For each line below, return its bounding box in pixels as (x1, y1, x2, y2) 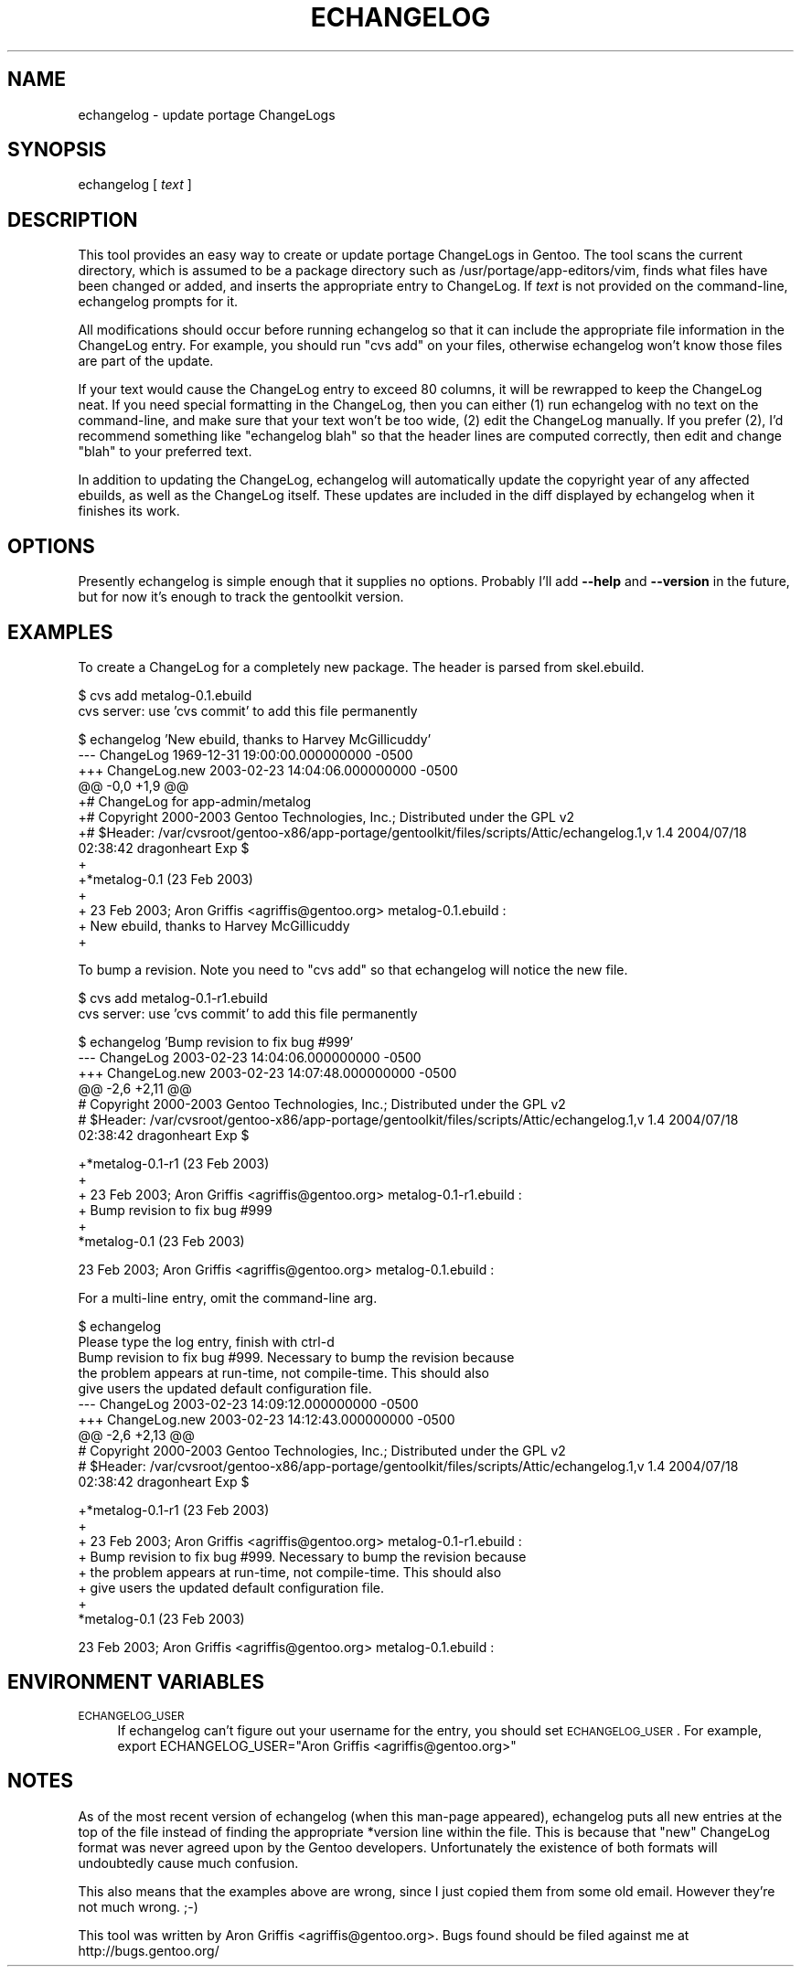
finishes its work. (78, 503, 180, 519)
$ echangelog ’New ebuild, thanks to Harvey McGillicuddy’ (78, 731, 432, 747)
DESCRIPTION (7, 208, 138, 231)
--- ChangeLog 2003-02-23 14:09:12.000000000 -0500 (78, 1395, 419, 1412)
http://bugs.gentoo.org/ (78, 1942, 219, 1958)
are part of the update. (78, 353, 214, 369)
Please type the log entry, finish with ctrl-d (78, 1333, 335, 1350)
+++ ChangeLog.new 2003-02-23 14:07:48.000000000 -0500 (78, 1064, 457, 1081)
